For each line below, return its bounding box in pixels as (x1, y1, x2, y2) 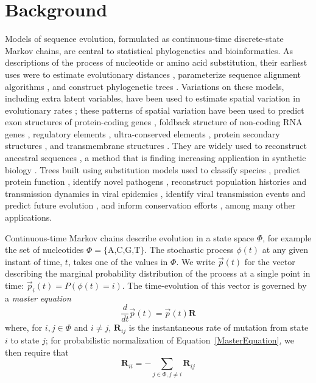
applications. (5, 211, 52, 224)
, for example (262, 231, 312, 244)
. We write (176, 255, 216, 267)
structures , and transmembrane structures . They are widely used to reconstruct (5, 139, 307, 152)
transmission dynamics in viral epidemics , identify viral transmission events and (5, 187, 306, 199)
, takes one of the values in (68, 255, 168, 267)
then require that (5, 345, 69, 358)
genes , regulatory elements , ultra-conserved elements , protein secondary (5, 127, 280, 140)
